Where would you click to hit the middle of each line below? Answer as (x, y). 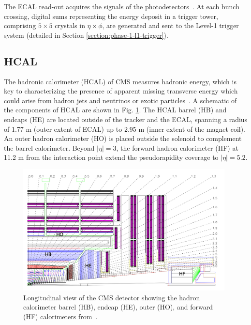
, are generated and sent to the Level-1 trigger (170, 25)
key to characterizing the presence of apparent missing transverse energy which (121, 91)
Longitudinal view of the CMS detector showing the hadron (112, 297)
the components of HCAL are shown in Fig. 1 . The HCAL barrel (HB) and (115, 110)
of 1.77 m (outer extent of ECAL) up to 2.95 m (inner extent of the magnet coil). (125, 129)
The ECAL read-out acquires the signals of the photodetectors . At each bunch (122, 6)
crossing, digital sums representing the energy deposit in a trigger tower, (111, 16)
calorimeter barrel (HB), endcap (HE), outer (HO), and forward (118, 307)
